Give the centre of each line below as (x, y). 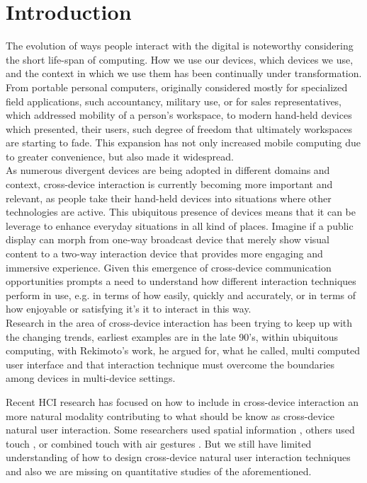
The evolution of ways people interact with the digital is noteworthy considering (180, 46)
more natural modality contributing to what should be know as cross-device (170, 415)
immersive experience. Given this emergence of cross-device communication (169, 267)
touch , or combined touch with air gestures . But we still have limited (159, 443)
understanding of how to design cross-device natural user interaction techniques (178, 457)
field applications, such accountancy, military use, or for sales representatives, (174, 101)
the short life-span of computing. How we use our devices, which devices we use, (180, 59)
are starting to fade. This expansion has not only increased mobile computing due (183, 142)
